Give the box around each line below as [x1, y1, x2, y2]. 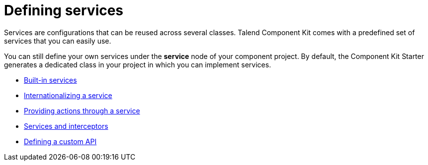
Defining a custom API [24, 137, 97, 146]
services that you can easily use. [4, 36, 111, 45]
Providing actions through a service [24, 106, 140, 115]
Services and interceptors [24, 121, 108, 130]
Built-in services [24, 75, 77, 84]
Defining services [4, 2, 124, 19]
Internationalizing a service [24, 91, 112, 100]
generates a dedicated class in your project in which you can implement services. [4, 60, 271, 69]
